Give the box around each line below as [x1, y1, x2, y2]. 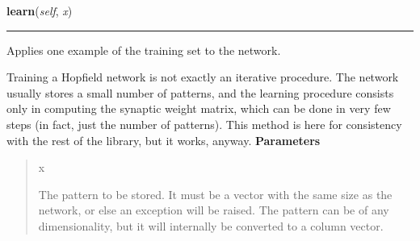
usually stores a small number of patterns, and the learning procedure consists [6, 84, 394, 101]
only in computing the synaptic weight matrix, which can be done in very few [6, 100, 391, 117]
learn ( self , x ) [6, 2, 73, 19]
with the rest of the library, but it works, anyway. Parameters [6, 131, 321, 148]
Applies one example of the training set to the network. [6, 41, 281, 58]
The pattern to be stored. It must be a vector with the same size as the [38, 185, 393, 202]
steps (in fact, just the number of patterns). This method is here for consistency [6, 115, 402, 132]
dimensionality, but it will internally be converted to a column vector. [38, 217, 384, 234]
